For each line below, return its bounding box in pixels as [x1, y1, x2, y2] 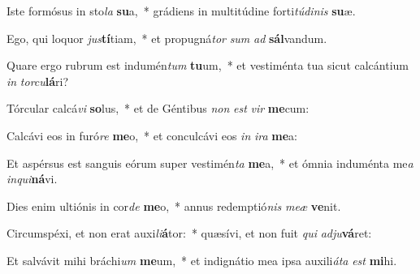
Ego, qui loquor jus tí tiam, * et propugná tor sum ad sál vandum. [6, 29, 327, 46]
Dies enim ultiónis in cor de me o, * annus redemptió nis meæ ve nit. [6, 197, 341, 214]
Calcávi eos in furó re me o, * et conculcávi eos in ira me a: [6, 126, 297, 143]
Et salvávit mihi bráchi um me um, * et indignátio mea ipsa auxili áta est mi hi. [6, 251, 397, 268]
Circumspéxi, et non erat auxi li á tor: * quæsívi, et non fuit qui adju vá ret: [6, 225, 372, 242]
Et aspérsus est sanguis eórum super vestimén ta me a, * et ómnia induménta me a [6, 154, 414, 171]
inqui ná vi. [6, 170, 58, 187]
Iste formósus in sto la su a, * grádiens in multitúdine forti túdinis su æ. [6, 2, 356, 19]
